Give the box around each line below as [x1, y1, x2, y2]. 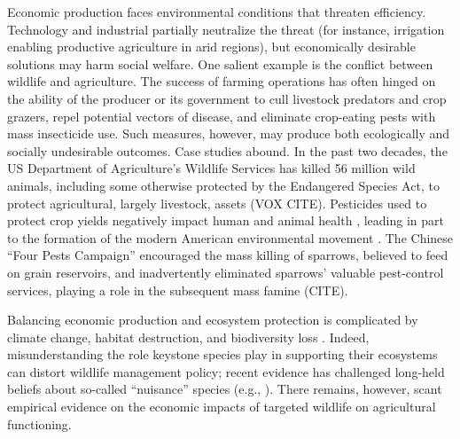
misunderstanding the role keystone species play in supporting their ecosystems [7, 345, 438, 364]
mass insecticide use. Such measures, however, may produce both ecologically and [7, 124, 450, 143]
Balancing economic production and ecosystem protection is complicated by [7, 310, 418, 329]
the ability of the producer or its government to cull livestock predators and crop [7, 89, 447, 107]
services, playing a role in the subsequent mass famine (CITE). [7, 280, 348, 299]
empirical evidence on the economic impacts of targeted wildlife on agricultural [7, 397, 436, 416]
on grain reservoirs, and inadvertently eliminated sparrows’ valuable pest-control [7, 263, 444, 281]
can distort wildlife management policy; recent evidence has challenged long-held [7, 362, 445, 380]
